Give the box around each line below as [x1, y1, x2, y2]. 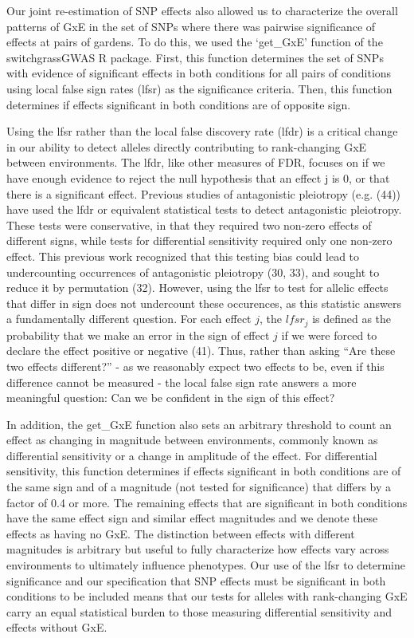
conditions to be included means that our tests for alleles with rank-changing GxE [6, 588, 408, 605]
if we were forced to [281, 326, 377, 343]
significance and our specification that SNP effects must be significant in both [6, 572, 386, 589]
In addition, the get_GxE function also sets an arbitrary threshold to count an [6, 415, 392, 432]
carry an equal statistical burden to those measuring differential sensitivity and [6, 603, 393, 620]
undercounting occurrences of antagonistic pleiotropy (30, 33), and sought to [6, 263, 380, 280]
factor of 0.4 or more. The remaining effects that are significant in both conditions [6, 494, 408, 510]
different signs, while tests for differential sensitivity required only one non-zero [6, 232, 393, 249]
